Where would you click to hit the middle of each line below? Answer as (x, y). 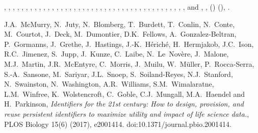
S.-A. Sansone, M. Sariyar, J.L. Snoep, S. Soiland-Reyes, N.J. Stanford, (119, 74)
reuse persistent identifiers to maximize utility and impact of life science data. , (127, 113)
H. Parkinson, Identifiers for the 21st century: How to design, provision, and (124, 104)
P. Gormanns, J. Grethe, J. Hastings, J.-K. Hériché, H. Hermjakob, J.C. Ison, (129, 44)
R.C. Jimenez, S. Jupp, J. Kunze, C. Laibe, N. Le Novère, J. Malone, (117, 54)
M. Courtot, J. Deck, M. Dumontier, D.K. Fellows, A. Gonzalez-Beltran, (120, 34)
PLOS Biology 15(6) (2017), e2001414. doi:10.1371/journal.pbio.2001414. (118, 124)
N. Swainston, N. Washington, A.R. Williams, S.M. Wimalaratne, (109, 84)
